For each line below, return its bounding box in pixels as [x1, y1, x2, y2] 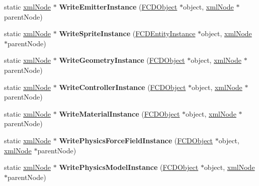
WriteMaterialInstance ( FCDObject [59, 108, 180, 119]
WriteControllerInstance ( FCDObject [59, 81, 186, 92]
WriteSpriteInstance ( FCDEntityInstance [59, 28, 196, 39]
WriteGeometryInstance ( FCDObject [59, 55, 185, 65]
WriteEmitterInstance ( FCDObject [59, 2, 178, 12]
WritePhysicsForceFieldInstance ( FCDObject [59, 135, 213, 145]
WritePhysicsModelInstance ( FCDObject [59, 162, 199, 172]
